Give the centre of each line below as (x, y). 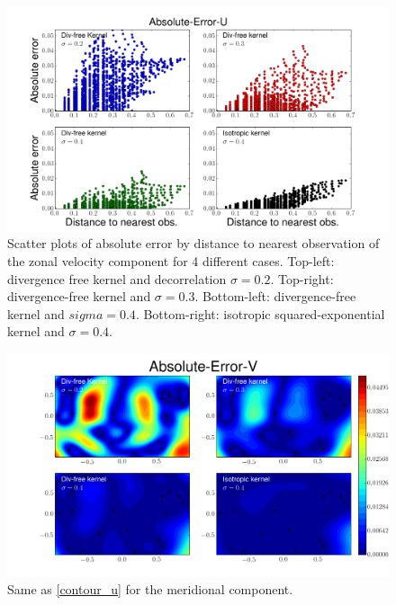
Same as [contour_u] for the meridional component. (150, 589)
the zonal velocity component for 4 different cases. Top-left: (171, 261)
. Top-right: (302, 278)
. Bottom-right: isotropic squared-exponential (260, 313)
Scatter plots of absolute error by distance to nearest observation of (193, 243)
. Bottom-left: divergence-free (275, 296)
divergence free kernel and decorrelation (117, 278)
